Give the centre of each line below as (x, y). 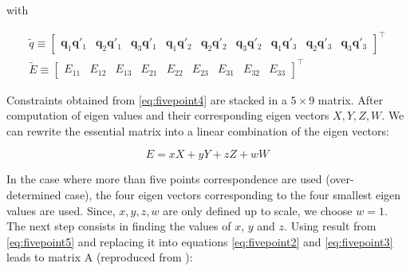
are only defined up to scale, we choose (258, 210)
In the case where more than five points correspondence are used (164, 179)
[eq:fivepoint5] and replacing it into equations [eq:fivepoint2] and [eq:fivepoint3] (200, 241)
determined (34, 195)
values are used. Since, (61, 210)
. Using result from (330, 226)
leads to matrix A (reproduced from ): (100, 257)
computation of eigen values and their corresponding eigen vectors (168, 115)
